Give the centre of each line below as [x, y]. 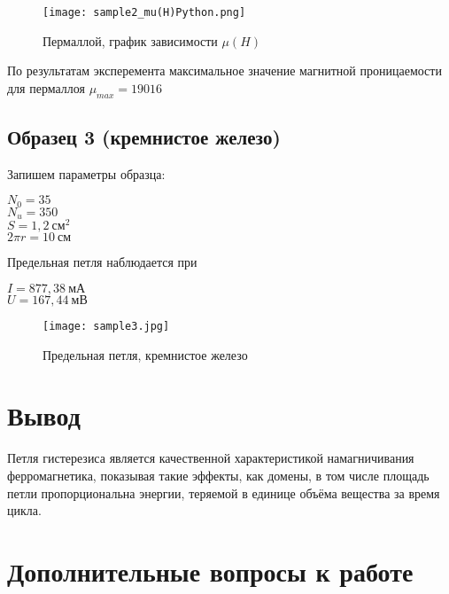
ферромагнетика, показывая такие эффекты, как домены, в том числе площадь [218, 475]
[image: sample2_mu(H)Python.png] [144, 12]
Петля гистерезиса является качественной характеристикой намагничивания [211, 458]
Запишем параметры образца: [86, 173]
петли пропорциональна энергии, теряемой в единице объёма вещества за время [224, 492]
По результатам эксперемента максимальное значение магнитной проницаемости [224, 70]
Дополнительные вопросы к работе [210, 571]
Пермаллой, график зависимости [130, 40]
